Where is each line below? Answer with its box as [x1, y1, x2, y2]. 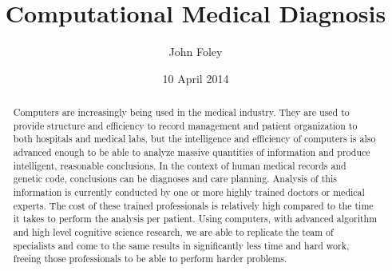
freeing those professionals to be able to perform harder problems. [13, 252, 287, 265]
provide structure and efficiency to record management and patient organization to [13, 118, 358, 132]
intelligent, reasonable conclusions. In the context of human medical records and [13, 158, 346, 172]
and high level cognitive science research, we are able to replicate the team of [13, 225, 334, 239]
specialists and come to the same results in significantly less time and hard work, [13, 238, 350, 252]
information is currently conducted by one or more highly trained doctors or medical [13, 185, 365, 199]
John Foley [168, 43, 223, 60]
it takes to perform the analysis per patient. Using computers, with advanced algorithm [13, 212, 378, 225]
